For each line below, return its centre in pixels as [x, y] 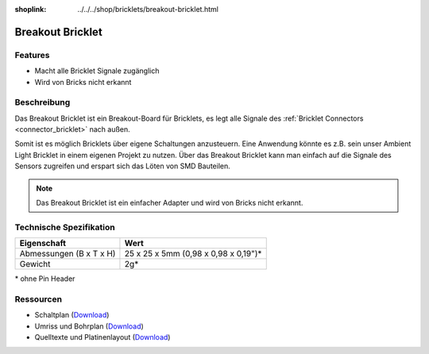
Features [32, 55]
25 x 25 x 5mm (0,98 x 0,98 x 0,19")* [193, 254]
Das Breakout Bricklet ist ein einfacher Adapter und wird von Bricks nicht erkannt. [170, 203]
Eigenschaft [43, 244]
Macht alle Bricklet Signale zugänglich [97, 71]
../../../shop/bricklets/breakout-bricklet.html [148, 9]
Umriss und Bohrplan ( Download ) [89, 326]
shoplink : [31, 9]
